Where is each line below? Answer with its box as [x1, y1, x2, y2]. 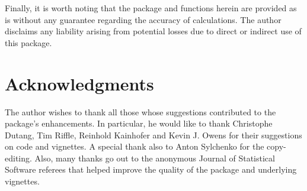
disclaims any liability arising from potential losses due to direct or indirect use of [5, 25, 302, 37]
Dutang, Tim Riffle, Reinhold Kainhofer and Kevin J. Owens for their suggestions [5, 128, 302, 141]
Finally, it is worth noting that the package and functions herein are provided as [5, 2, 297, 14]
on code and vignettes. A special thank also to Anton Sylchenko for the [5, 140, 264, 153]
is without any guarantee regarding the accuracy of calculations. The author [5, 13, 282, 25]
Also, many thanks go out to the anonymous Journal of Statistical [34, 151, 275, 164]
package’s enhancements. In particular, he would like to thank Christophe [5, 117, 273, 130]
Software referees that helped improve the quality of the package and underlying [5, 163, 297, 176]
